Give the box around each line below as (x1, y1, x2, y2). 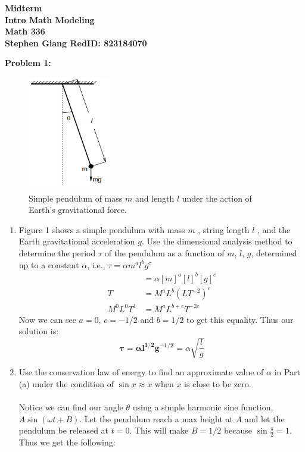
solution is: (18, 325, 59, 337)
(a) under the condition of (18, 378, 114, 390)
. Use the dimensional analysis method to (141, 235, 292, 247)
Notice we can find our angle (18, 401, 123, 413)
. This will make (129, 424, 189, 437)
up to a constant (18, 258, 79, 271)
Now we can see (18, 313, 76, 325)
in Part (274, 366, 301, 378)
